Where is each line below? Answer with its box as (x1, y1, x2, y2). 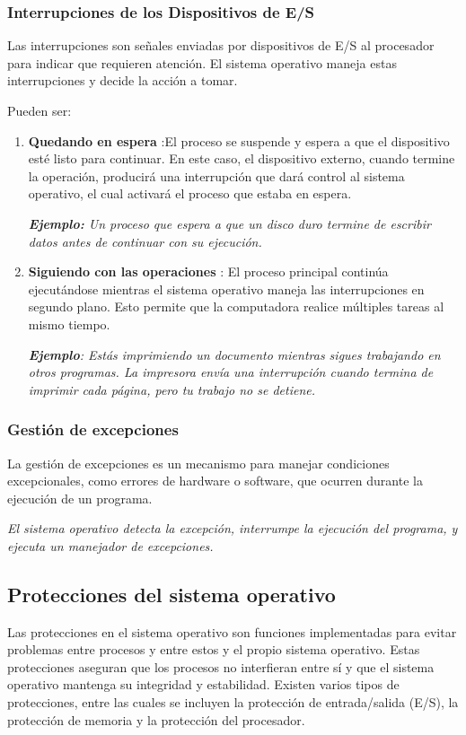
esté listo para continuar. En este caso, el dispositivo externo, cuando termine (28, 149, 455, 168)
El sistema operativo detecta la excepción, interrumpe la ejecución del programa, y (7, 519, 458, 538)
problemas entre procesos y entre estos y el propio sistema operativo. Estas (7, 640, 420, 659)
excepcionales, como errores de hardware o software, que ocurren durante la (7, 471, 423, 490)
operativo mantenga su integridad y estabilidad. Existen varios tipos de (7, 675, 400, 694)
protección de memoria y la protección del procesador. (7, 710, 305, 729)
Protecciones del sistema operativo (7, 580, 336, 608)
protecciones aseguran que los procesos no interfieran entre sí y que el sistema (7, 657, 435, 676)
